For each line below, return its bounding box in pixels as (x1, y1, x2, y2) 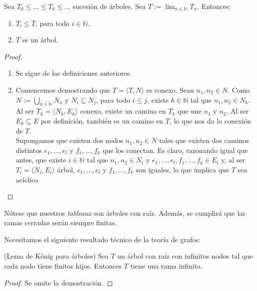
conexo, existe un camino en (80, 106, 166, 116)
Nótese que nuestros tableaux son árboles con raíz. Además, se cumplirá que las (4, 207, 246, 218)
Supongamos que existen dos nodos (15, 135, 123, 145)
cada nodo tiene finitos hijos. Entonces (4, 261, 122, 271)
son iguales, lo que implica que (136, 164, 230, 174)
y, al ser (221, 154, 245, 165)
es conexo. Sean (146, 84, 194, 95)
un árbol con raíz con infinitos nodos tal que (117, 251, 253, 261)
